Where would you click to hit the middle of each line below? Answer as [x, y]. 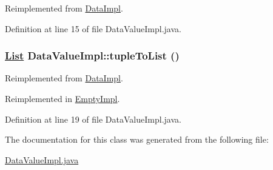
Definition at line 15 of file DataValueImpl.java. [93, 28]
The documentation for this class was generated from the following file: [137, 139]
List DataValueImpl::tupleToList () [92, 56]
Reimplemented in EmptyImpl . [62, 98]
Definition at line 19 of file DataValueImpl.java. [93, 119]
